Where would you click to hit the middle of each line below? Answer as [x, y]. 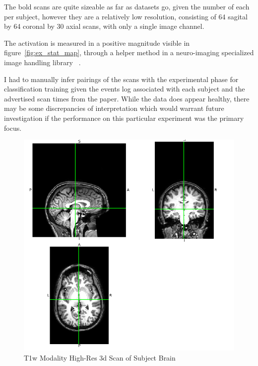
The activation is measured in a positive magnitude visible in [97, 43]
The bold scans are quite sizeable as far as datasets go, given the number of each [127, 6]
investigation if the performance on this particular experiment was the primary [124, 118]
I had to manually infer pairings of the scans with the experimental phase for [121, 79]
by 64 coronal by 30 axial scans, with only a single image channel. [104, 26]
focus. [13, 128]
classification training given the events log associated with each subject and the [125, 89]
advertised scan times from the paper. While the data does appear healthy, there [127, 98]
